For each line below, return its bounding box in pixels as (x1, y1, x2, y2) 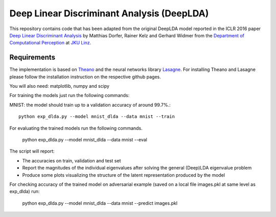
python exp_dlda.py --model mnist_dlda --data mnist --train (18, 114, 175, 119)
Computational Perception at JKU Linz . (9, 40, 91, 46)
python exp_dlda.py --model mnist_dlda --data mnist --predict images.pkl (22, 200, 178, 206)
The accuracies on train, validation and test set (22, 157, 121, 163)
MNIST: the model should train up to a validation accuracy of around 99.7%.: (9, 102, 171, 108)
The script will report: (9, 148, 55, 154)
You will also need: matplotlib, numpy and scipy (9, 83, 110, 89)
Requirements (9, 53, 56, 62)
